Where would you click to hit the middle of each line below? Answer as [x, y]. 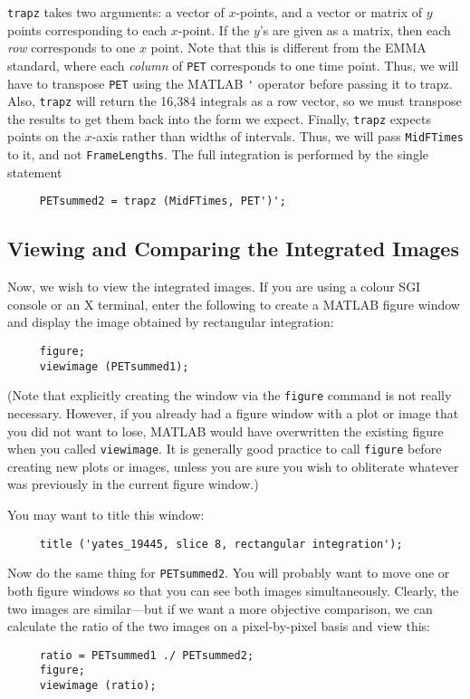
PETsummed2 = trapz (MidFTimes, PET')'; [163, 201]
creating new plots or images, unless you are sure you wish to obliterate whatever [233, 466]
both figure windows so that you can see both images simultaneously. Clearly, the [233, 590]
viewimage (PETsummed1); [114, 366]
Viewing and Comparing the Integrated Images [233, 249]
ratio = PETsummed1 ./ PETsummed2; [147, 655]
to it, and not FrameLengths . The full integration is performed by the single [218, 154]
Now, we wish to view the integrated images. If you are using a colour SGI [214, 287]
